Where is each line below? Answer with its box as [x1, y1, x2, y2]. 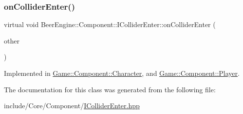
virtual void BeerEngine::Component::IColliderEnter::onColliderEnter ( [4, 19, 216, 29]
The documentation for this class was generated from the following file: [4, 84, 216, 94]
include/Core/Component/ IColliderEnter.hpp [4, 100, 140, 111]
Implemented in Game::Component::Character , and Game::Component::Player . [4, 68, 240, 78]
